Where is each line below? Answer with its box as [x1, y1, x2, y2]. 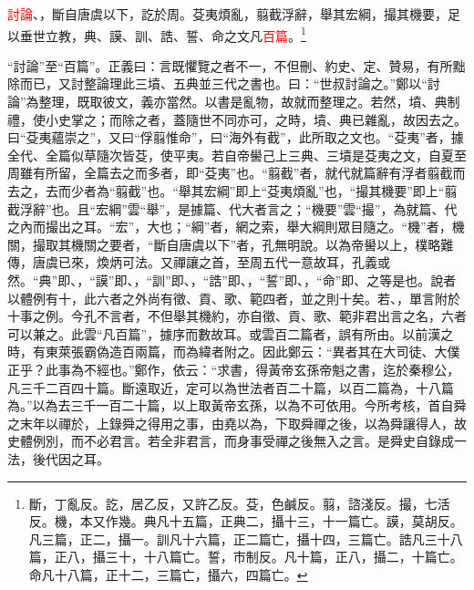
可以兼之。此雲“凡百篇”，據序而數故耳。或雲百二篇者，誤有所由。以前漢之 [7, 324, 454, 343]
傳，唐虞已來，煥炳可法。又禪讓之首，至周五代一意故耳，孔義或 [7, 253, 390, 272]
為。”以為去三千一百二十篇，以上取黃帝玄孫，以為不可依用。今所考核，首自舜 [7, 396, 467, 415]
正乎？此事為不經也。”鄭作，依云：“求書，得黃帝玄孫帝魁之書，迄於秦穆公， [7, 359, 460, 378]
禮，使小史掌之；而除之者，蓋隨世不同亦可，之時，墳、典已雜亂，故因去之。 [7, 109, 467, 129]
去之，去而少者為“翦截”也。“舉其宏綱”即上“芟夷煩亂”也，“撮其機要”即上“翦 [7, 181, 458, 200]
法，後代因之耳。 [7, 449, 109, 468]
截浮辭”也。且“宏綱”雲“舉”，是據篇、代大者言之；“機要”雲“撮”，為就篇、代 [7, 199, 458, 218]
